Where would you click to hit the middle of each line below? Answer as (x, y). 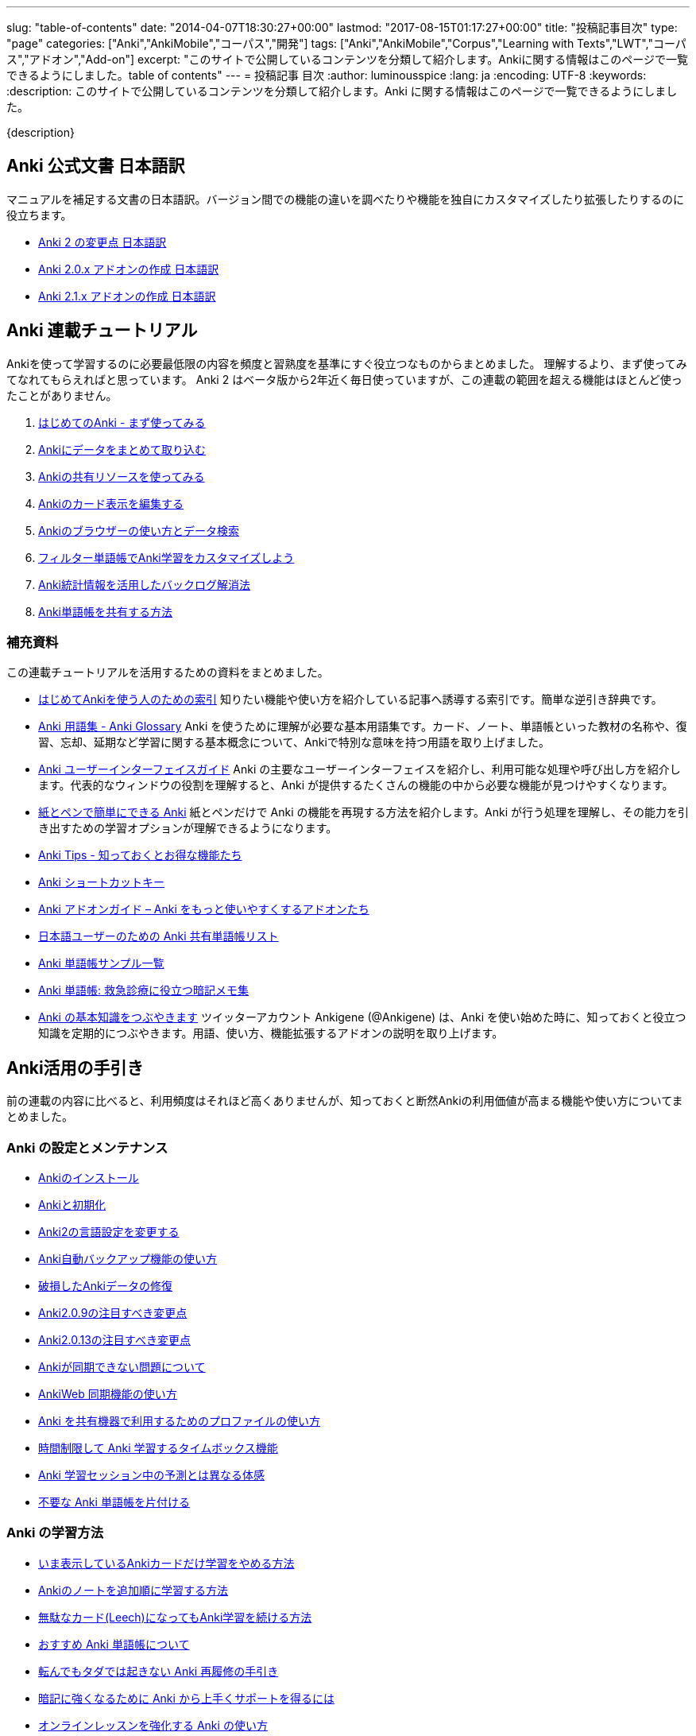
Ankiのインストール (89, 1178)
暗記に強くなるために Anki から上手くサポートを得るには (186, 1698)
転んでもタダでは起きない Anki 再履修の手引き (159, 1671)
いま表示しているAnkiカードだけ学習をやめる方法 (166, 1563)
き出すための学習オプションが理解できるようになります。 (188, 828)
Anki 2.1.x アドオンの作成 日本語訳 (127, 296)
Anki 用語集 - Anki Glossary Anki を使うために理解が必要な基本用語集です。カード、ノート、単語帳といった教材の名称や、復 (363, 727)
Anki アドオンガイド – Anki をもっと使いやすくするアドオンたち (204, 909)
